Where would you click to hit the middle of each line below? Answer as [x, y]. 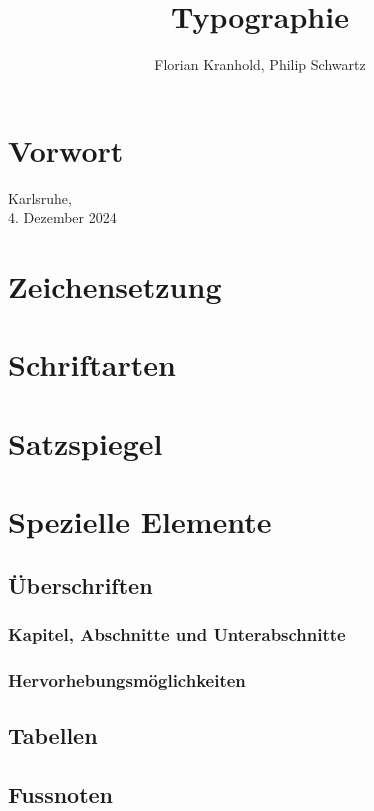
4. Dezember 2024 [62, 217]
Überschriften [80, 584]
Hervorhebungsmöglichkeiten [127, 679]
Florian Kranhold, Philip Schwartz [260, 64]
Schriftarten [92, 364]
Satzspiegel [85, 442]
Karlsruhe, [40, 197]
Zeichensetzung [115, 286]
